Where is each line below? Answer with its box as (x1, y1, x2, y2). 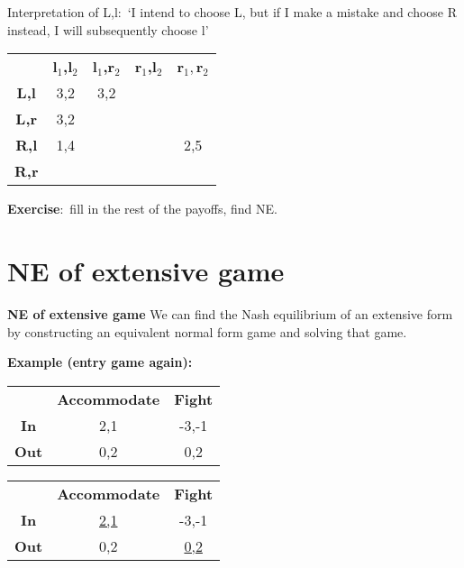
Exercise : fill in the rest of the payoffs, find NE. (7, 199, 277, 218)
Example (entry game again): (7, 353, 193, 371)
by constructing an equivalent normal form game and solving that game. (7, 322, 407, 341)
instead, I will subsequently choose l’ (7, 20, 209, 39)
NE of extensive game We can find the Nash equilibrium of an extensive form (7, 304, 453, 323)
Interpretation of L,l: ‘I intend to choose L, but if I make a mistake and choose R (7, 3, 458, 21)
